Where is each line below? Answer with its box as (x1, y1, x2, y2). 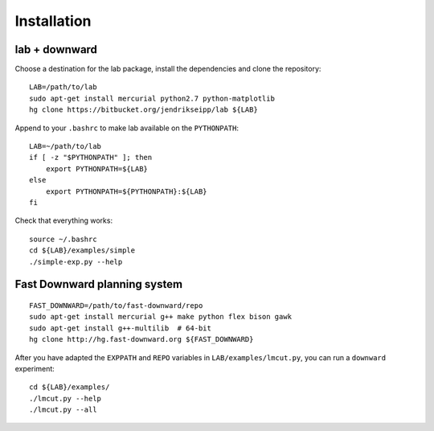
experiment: (14, 363, 55, 373)
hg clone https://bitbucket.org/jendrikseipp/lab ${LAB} (29, 105, 259, 114)
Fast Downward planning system (14, 277, 183, 291)
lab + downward (14, 43, 98, 56)
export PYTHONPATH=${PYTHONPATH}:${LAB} (45, 187, 208, 196)
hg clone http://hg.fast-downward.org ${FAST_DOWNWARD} (29, 335, 254, 344)
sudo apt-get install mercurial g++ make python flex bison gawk (29, 312, 293, 322)
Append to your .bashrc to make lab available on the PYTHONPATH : (14, 123, 240, 133)
